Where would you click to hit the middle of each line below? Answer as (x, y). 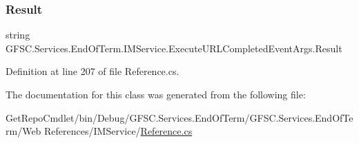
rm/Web (23, 131)
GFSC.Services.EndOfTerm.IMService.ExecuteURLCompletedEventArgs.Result (174, 48)
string (18, 35)
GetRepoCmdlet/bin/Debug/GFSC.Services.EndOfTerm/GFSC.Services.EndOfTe (179, 117)
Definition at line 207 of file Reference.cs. (93, 71)
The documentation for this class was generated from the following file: (156, 94)
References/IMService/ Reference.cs (118, 131)
